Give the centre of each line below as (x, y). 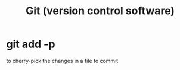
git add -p (31, 44)
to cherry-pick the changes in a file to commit (62, 61)
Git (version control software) (100, 11)
